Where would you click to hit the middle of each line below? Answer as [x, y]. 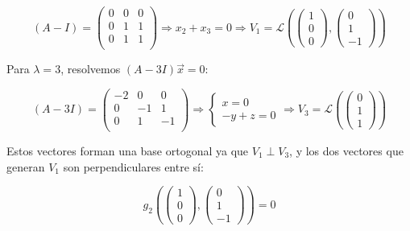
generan [26, 166]
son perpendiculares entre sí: [133, 166]
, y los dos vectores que [346, 150]
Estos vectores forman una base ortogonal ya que [128, 150]
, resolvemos [91, 69]
